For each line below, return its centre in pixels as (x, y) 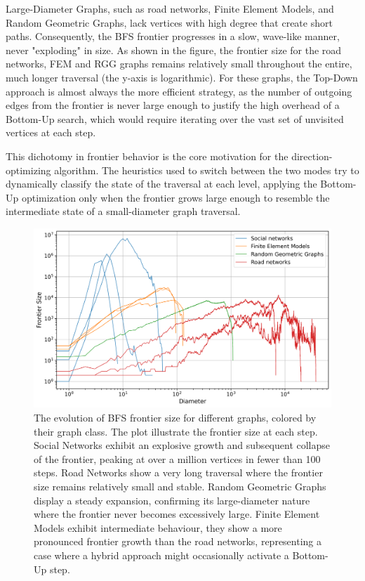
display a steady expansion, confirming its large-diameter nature (172, 500)
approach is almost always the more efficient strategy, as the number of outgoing (179, 91)
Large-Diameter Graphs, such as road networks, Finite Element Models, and (170, 8)
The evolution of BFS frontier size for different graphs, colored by (175, 417)
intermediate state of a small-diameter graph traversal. (123, 211)
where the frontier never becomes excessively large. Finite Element (177, 514)
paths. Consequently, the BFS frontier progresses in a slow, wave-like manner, (173, 36)
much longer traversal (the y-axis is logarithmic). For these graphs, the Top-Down (182, 77)
